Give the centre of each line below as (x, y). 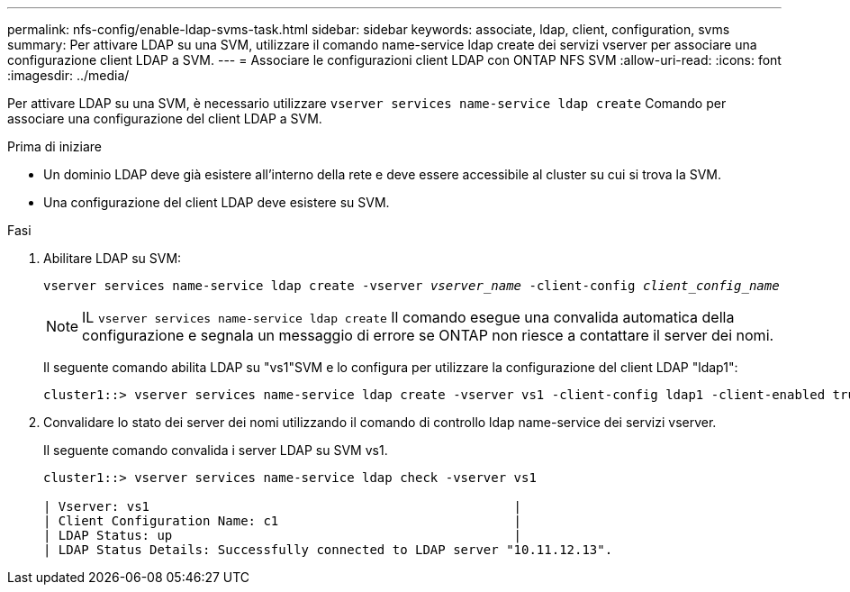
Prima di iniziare (54, 146)
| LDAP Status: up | (283, 535)
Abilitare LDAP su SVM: (113, 258)
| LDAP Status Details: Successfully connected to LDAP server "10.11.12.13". (328, 550)
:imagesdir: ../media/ (68, 75)
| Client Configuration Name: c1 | (283, 521)
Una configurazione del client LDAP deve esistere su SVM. (217, 202)
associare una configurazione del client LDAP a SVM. (165, 118)
